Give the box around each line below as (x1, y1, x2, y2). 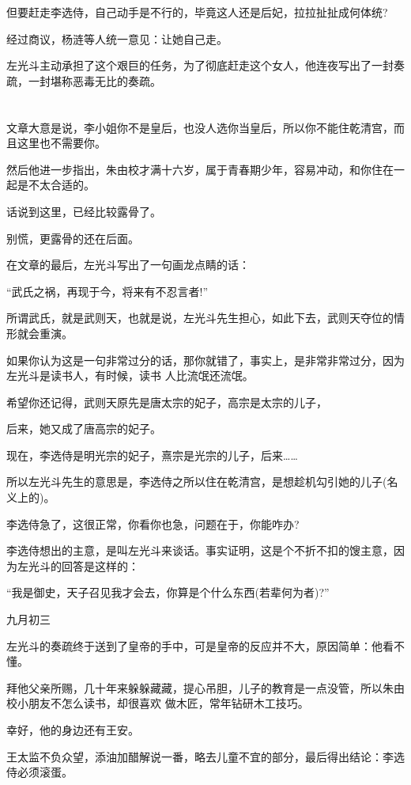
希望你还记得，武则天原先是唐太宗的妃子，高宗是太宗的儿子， (6, 393, 327, 410)
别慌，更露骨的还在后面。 (6, 229, 139, 246)
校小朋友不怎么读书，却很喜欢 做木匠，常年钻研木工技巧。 (6, 695, 309, 711)
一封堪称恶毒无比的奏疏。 (28, 72, 161, 89)
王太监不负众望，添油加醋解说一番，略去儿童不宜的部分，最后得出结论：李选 (6, 748, 405, 764)
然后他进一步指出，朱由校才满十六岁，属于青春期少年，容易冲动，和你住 (6, 161, 383, 177)
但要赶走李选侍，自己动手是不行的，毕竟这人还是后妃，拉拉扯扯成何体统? (6, 4, 388, 20)
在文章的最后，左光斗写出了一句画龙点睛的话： (6, 256, 250, 273)
